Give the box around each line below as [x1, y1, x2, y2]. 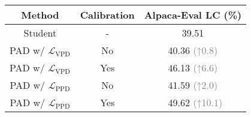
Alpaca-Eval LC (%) [144, 8, 242, 22]
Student [23, 26, 57, 40]
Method [21, 8, 59, 22]
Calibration [80, 8, 135, 22]
